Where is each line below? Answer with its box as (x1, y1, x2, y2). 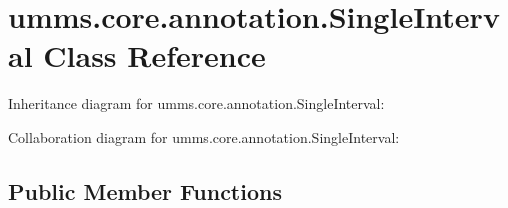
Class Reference (43, 35, 266, 76)
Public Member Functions (8, 175, 282, 206)
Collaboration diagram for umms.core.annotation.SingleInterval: (8, 126, 400, 147)
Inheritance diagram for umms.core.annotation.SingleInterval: (8, 93, 385, 114)
